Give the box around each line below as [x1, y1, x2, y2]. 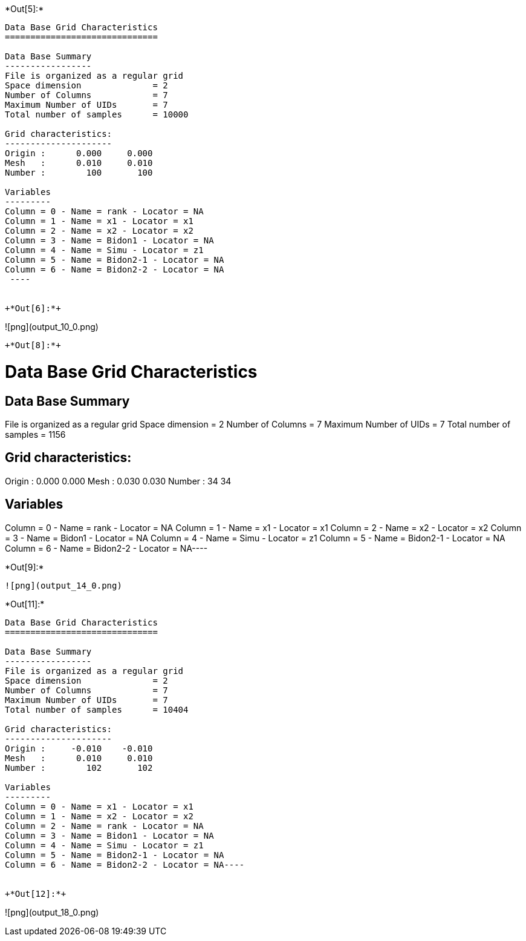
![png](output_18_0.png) [5, 906, 99, 917]
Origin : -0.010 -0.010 [5, 743, 153, 753]
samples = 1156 [5, 429, 66, 440]
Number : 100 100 [5, 168, 153, 177]
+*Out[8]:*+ [5, 340, 61, 350]
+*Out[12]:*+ [5, 888, 67, 899]
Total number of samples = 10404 [5, 704, 189, 715]
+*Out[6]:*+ [5, 303, 61, 313]
